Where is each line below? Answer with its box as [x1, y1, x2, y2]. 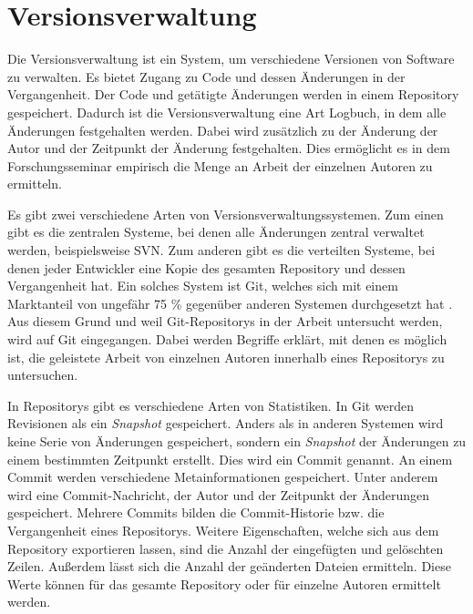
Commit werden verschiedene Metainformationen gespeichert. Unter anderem [7, 467, 438, 486]
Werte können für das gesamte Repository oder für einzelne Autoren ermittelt [7, 574, 441, 593]
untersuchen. [7, 365, 78, 384]
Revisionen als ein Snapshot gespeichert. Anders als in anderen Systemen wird [7, 414, 444, 433]
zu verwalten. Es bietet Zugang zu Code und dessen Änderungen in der [7, 67, 406, 86]
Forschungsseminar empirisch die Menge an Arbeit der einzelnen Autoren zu [7, 156, 433, 175]
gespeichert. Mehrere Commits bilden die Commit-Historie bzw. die [7, 503, 385, 522]
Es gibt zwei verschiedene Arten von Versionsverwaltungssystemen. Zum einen [7, 204, 444, 223]
